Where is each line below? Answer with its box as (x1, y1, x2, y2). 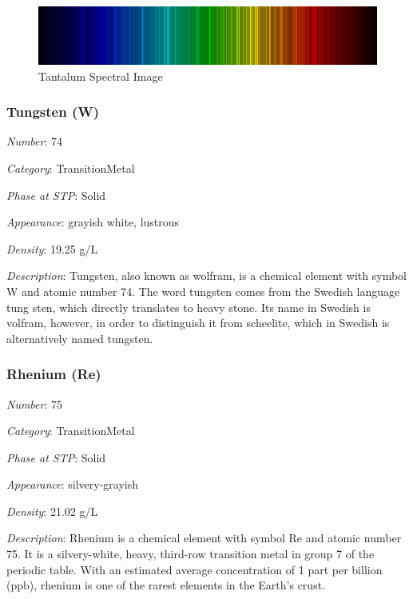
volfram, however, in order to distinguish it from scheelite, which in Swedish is (6, 314, 390, 331)
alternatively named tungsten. (6, 329, 153, 346)
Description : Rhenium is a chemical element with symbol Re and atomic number (6, 529, 402, 546)
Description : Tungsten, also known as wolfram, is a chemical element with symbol (6, 267, 407, 284)
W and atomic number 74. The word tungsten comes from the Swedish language (6, 282, 400, 299)
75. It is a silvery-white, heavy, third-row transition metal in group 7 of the (6, 545, 375, 562)
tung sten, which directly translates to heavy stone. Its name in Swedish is (6, 298, 371, 315)
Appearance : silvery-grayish (6, 476, 139, 493)
